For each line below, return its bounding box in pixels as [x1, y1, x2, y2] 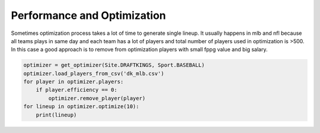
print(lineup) [36, 111, 77, 118]
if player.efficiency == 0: [36, 86, 118, 93]
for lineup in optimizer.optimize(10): [23, 103, 139, 110]
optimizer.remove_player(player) [48, 95, 146, 102]
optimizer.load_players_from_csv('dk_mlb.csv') [23, 70, 164, 77]
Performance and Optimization [11, 9, 166, 22]
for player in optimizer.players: [23, 79, 124, 85]
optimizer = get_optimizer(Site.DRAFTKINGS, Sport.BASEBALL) [23, 62, 205, 69]
